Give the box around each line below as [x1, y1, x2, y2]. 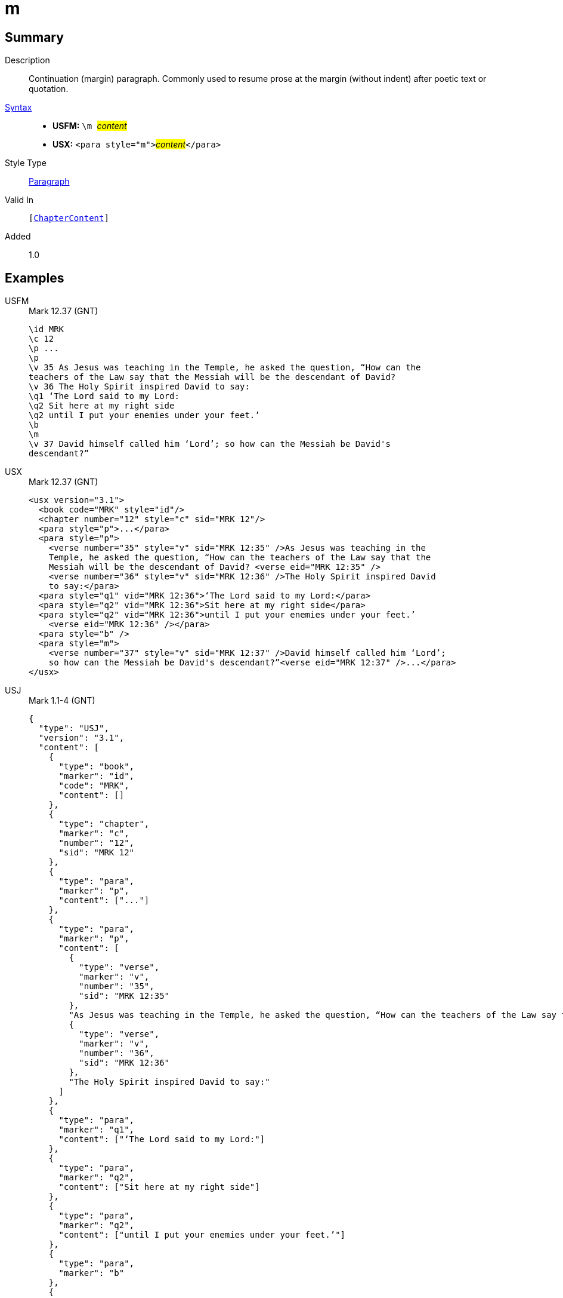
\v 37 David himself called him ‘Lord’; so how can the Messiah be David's [29, 439, 391, 449]
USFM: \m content [52, 121, 127, 131]
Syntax [5, 102, 32, 113]
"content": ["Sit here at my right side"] [58, 1182, 260, 1192]
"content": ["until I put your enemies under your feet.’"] [58, 1230, 346, 1240]
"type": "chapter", [58, 819, 150, 829]
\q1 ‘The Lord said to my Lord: [29, 391, 180, 401]
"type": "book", [58, 762, 135, 772]
